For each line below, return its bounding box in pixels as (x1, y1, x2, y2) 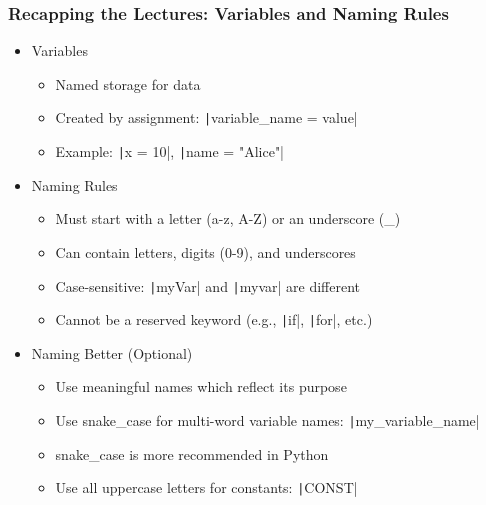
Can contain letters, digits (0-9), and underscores (55, 241, 356, 262)
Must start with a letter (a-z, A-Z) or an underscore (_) (55, 208, 401, 229)
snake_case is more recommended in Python (55, 443, 329, 464)
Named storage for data (55, 73, 201, 94)
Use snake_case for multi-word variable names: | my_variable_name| (55, 410, 480, 430)
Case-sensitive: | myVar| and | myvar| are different (55, 275, 361, 296)
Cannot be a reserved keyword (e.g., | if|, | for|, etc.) (55, 309, 373, 330)
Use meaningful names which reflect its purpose (55, 376, 347, 397)
